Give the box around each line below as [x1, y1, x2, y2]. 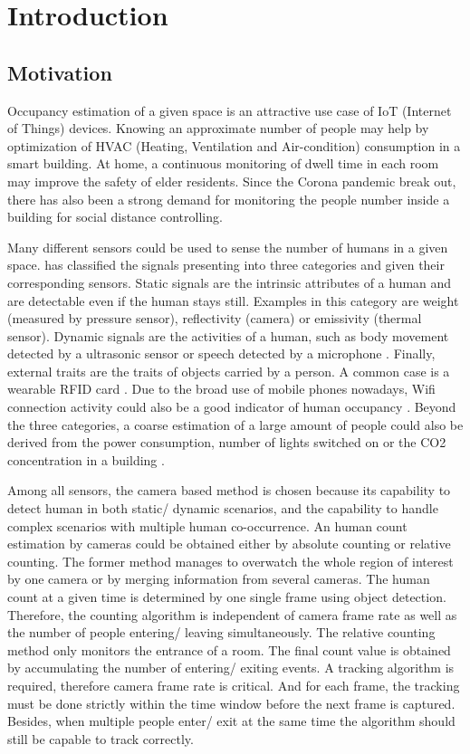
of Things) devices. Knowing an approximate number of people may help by [7, 119, 429, 138]
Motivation [7, 58, 112, 86]
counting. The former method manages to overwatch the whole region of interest [7, 551, 454, 570]
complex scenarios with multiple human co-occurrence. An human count [7, 516, 408, 535]
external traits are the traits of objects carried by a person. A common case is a [7, 361, 450, 380]
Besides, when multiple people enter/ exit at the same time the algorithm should [7, 711, 456, 730]
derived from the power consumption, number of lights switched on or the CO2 [7, 433, 446, 452]
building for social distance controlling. [7, 207, 223, 226]
